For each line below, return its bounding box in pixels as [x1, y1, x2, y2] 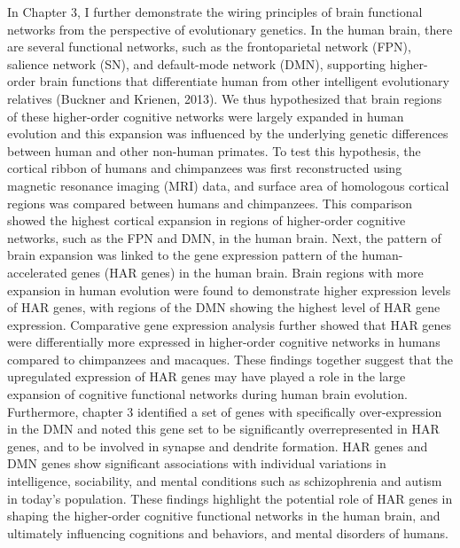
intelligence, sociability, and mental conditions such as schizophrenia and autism [7, 472, 442, 490]
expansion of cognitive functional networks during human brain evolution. [7, 385, 408, 403]
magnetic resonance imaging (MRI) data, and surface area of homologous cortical [7, 176, 449, 194]
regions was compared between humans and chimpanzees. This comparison [7, 193, 413, 212]
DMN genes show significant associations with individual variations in [7, 454, 386, 473]
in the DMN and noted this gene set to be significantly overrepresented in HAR [7, 419, 440, 438]
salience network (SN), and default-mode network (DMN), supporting [7, 54, 386, 73]
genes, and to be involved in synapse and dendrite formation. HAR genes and [7, 436, 428, 455]
